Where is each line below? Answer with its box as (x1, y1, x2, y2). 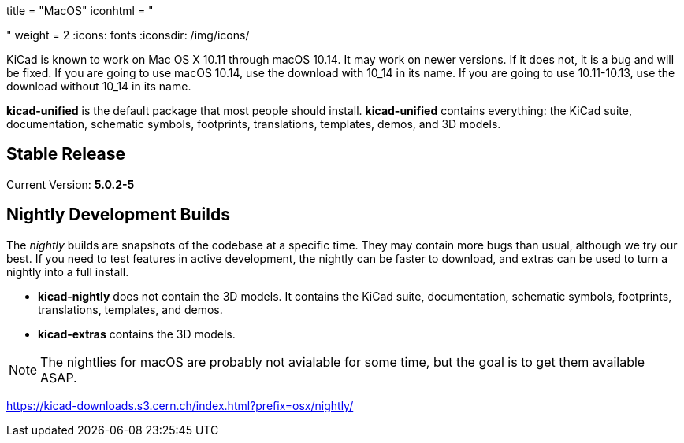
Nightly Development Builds (6, 205, 230, 225)
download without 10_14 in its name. (6, 79, 191, 93)
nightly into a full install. (6, 264, 129, 279)
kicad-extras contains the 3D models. (38, 327, 236, 341)
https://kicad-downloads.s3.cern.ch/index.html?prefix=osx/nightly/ (6, 398, 354, 412)
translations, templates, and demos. (38, 302, 223, 316)
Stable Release (6, 144, 126, 164)
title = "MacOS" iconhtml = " (6, 4, 154, 17)
